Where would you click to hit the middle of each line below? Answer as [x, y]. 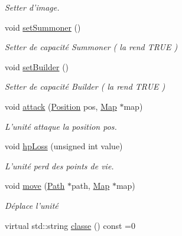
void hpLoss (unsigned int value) [64, 146]
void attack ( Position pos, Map [61, 106]
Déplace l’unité [32, 205]
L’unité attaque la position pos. [61, 126]
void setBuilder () [37, 66]
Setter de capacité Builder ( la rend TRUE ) [85, 86]
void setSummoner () [43, 27]
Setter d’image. [32, 7]
